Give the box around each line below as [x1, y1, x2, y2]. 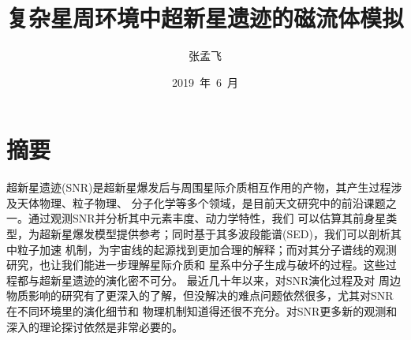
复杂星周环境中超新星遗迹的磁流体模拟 [6, 2, 405, 34]
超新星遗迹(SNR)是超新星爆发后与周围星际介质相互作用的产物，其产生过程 [6, 179, 391, 196]
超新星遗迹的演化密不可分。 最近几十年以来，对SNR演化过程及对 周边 [39, 271, 401, 288]
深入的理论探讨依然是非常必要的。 [6, 318, 183, 334]
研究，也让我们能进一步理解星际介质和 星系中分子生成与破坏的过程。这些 [6, 256, 386, 273]
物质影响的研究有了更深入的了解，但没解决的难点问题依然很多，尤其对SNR [6, 287, 394, 304]
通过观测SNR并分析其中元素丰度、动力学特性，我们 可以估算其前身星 [28, 210, 387, 226]
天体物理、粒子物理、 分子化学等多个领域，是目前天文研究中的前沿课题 [17, 194, 386, 211]
